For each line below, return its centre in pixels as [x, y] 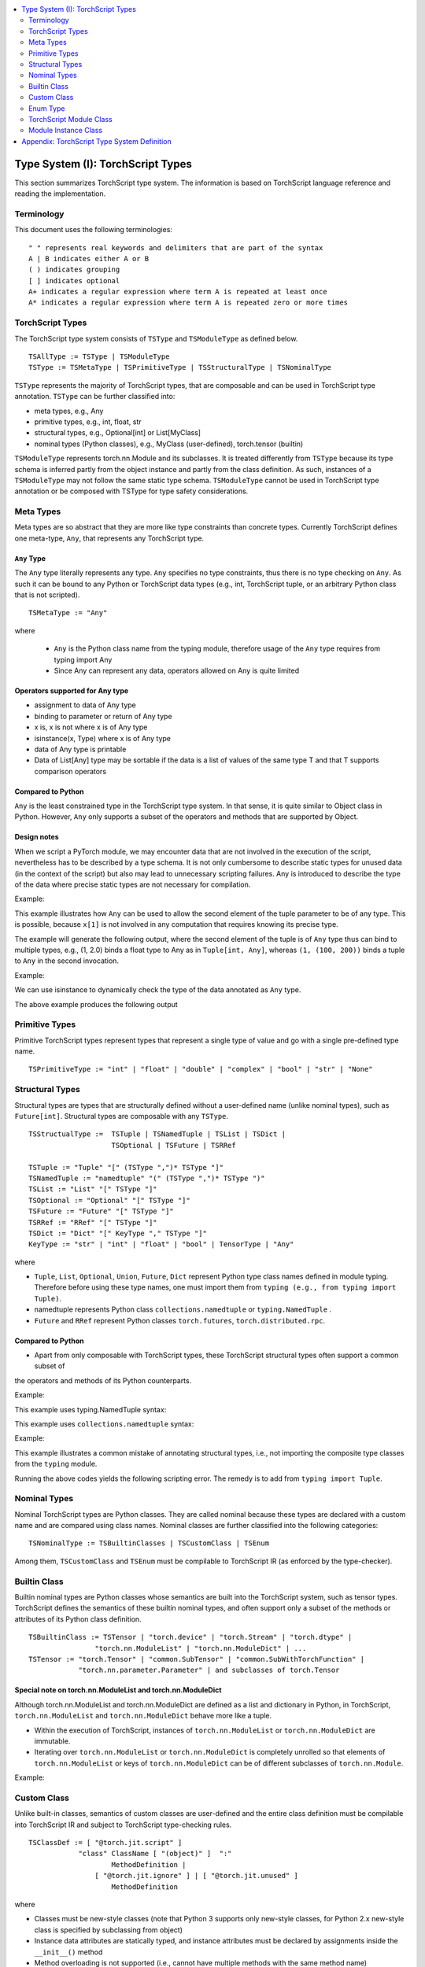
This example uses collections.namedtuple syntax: [104, 1423]
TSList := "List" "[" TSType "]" [93, 1189]
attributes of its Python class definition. [78, 1619]
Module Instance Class [65, 131]
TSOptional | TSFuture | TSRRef [174, 1145]
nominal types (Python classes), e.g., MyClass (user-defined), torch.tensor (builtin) [169, 444]
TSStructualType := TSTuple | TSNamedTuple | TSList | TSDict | [157, 1134]
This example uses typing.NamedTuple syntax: [91, 1409]
